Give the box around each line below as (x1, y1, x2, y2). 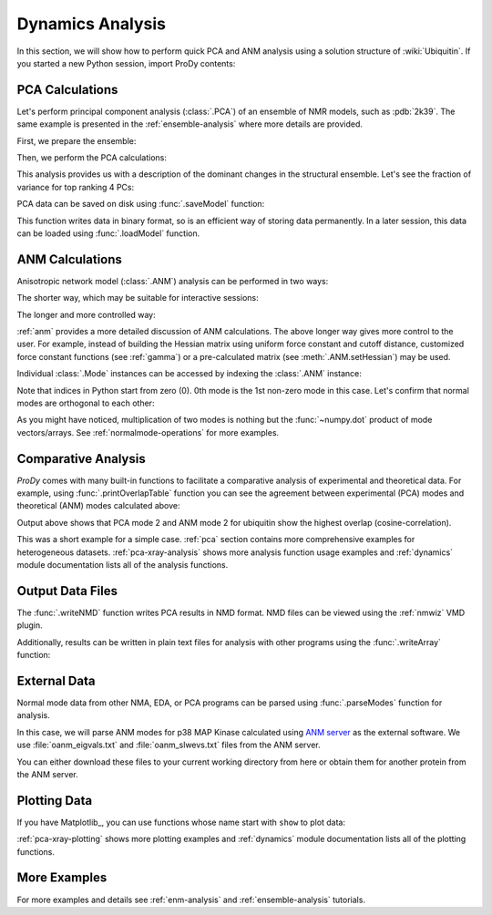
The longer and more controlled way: (16, 309, 157, 320)
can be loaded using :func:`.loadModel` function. (16, 228, 200, 239)
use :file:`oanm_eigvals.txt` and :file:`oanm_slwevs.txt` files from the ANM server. (16, 739, 321, 751)
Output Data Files (16, 583, 118, 599)
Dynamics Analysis (16, 14, 166, 34)
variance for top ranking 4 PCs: (16, 181, 135, 192)
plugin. (16, 620, 43, 631)
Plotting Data (16, 793, 93, 808)
